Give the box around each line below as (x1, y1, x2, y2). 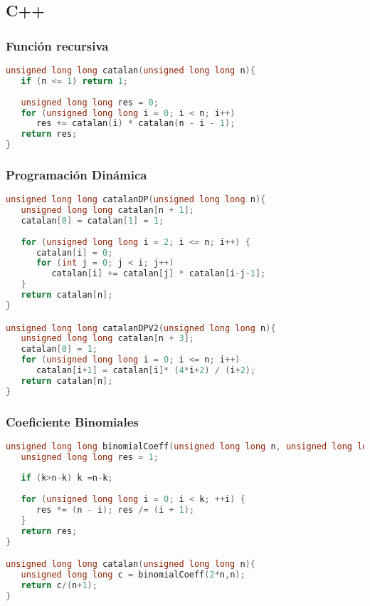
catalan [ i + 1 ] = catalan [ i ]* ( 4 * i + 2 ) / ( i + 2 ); (36, 365, 256, 375)
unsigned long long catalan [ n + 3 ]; (21, 333, 195, 344)
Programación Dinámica (6, 165, 147, 183)
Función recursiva (6, 36, 109, 54)
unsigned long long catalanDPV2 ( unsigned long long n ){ (6, 323, 276, 333)
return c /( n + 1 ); (21, 580, 97, 590)
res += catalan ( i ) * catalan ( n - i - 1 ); (36, 118, 236, 129)
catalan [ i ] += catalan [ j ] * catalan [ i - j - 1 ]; (51, 268, 266, 279)
